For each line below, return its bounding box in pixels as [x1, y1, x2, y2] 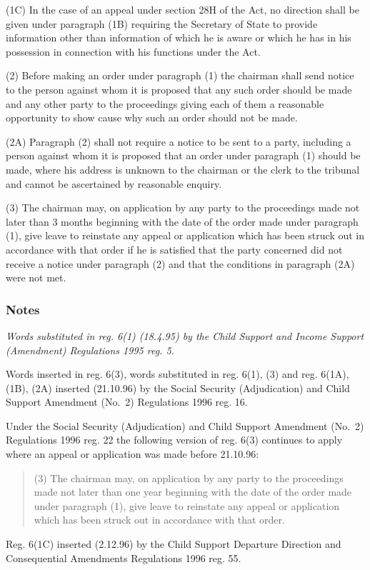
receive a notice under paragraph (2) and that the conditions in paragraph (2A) [6, 256, 355, 271]
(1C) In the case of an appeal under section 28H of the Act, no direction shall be [6, 2, 359, 16]
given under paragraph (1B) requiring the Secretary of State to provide [6, 16, 318, 31]
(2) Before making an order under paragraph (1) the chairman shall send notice [6, 68, 354, 83]
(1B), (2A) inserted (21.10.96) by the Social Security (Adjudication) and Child [6, 380, 350, 395]
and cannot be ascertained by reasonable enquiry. [6, 176, 222, 191]
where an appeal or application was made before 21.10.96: [6, 446, 259, 461]
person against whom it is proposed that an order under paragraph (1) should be [6, 148, 361, 163]
